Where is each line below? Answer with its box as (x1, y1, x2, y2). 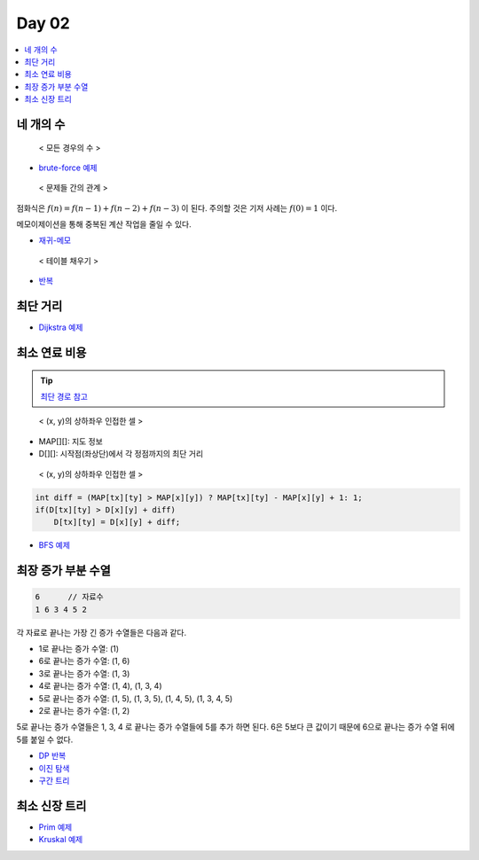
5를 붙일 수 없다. (16, 734, 74, 745)
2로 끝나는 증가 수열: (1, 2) (38, 705, 130, 715)
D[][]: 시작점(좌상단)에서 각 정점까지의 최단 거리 (38, 449, 204, 459)
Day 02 (16, 13, 71, 33)
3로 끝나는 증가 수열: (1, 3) (38, 668, 130, 678)
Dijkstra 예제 (38, 322, 83, 332)
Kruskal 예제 (38, 834, 83, 845)
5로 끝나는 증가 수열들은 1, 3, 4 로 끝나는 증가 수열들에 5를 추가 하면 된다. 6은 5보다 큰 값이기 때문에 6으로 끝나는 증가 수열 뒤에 (16, 722, 456, 732)
